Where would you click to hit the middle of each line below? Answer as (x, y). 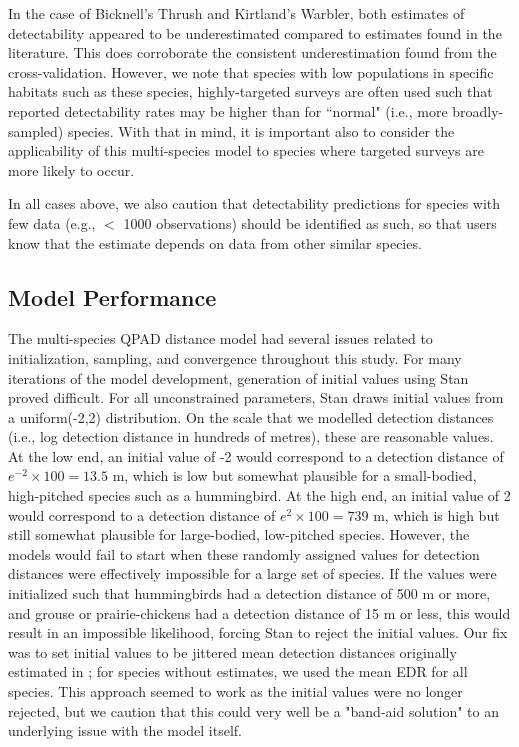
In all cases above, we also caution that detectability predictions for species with (254, 203)
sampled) (36, 130)
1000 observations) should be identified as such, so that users (310, 222)
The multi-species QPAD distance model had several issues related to (220, 338)
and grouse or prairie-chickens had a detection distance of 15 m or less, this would (259, 612)
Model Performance (112, 296)
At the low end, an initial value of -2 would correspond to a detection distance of (256, 455)
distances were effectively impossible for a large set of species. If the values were (252, 573)
